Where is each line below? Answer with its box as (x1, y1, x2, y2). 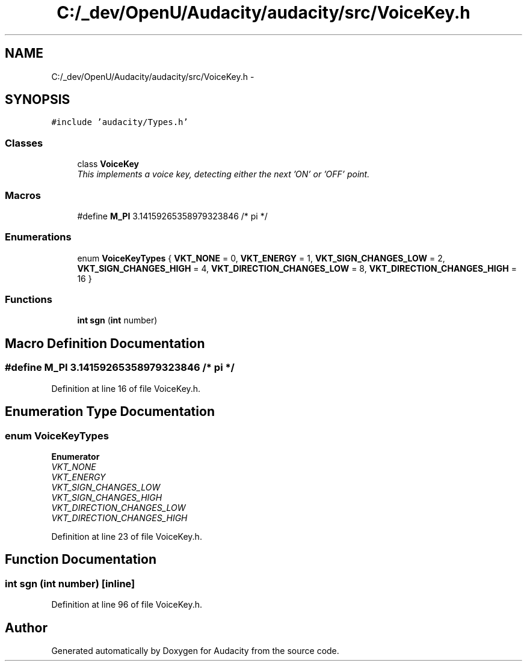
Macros (5, 189, 41, 201)
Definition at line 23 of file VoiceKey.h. (51, 531, 202, 542)
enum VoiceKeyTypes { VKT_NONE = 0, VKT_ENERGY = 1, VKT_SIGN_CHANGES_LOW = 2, (77, 252, 445, 263)
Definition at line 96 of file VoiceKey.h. (51, 599, 203, 610)
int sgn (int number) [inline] (5, 577, 135, 590)
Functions (5, 293, 52, 306)
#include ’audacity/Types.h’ (51, 117, 188, 127)
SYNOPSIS (5, 92, 70, 108)
